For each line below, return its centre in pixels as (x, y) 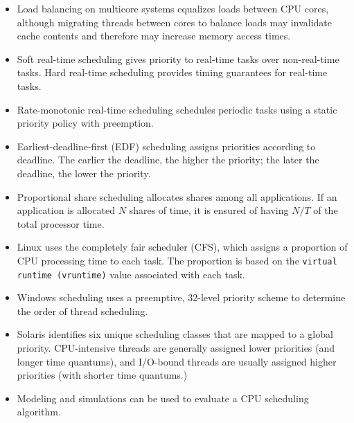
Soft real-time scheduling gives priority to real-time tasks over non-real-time (178, 58)
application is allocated (66, 210)
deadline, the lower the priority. (84, 173)
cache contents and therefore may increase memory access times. (154, 36)
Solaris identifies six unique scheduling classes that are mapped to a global (175, 334)
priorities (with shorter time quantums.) (102, 375)
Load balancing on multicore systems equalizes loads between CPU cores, (173, 8)
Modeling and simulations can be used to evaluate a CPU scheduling (163, 398)
